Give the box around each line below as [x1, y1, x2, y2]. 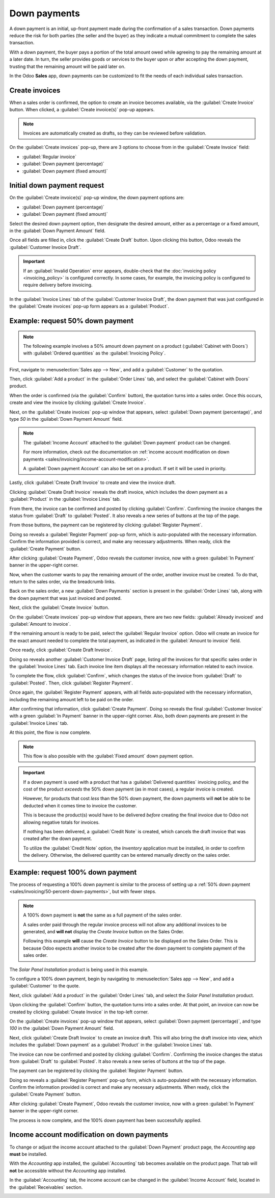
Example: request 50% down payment [9, 316, 134, 325]
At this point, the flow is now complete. [9, 729, 91, 735]
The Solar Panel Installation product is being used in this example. [9, 966, 149, 973]
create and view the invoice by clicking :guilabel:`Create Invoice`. [9, 399, 146, 405]
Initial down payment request [9, 181, 104, 190]
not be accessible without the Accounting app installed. [9, 1167, 127, 1174]
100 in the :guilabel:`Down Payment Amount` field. [9, 1025, 115, 1031]
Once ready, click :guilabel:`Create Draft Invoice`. [9, 647, 113, 653]
